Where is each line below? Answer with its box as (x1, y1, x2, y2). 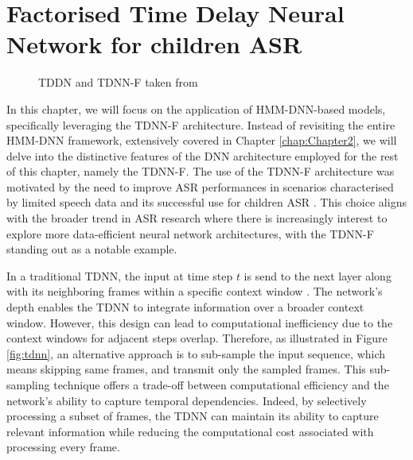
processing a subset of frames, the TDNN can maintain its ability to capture (6, 408, 379, 424)
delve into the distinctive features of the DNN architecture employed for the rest (6, 147, 399, 164)
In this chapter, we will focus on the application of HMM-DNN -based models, (6, 100, 386, 117)
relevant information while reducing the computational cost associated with (6, 423, 374, 439)
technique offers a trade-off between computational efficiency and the (53, 377, 389, 392)
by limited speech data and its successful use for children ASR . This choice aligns (6, 194, 407, 211)
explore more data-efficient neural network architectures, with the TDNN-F (6, 225, 374, 242)
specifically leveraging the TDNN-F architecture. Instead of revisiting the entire (6, 116, 395, 133)
